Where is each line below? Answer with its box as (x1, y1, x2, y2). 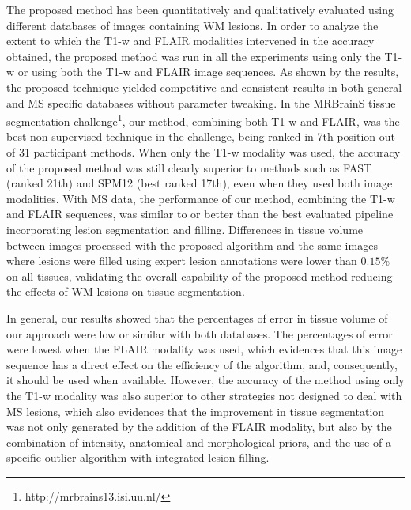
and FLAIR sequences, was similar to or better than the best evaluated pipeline (6, 206, 394, 222)
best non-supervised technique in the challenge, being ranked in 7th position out (6, 128, 395, 145)
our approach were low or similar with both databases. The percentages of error (6, 325, 393, 342)
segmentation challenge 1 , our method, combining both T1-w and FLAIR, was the (6, 111, 400, 129)
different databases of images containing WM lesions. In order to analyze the (6, 17, 379, 33)
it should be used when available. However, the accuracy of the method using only (6, 372, 405, 388)
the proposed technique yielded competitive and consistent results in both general (6, 78, 402, 95)
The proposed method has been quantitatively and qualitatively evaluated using (6, 2, 394, 17)
